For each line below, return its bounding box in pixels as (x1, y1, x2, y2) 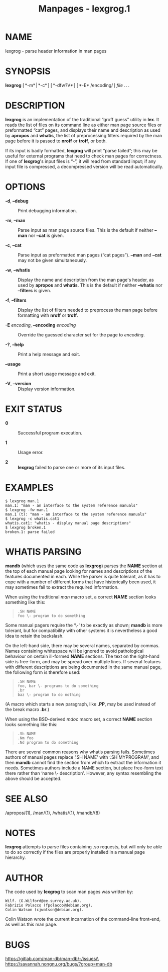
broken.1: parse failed (5, 529, 55, 535)
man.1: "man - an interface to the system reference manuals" (5, 503, 138, 508)
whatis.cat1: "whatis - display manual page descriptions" (5, 520, 131, 525)
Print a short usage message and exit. (18, 371, 96, 377)
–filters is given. (18, 287, 52, 293)
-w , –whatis (5, 267, 30, 273)
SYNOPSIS (5, 66, 51, 77)
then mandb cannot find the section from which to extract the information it (5, 759, 161, 765)
